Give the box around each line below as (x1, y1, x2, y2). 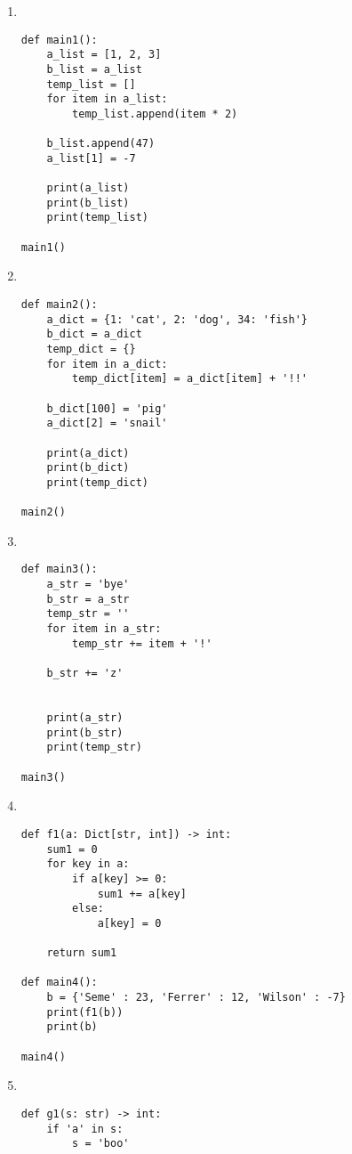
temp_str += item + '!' (72, 637, 212, 650)
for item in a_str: (46, 622, 162, 636)
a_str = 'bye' (46, 578, 130, 591)
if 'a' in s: (46, 1122, 124, 1135)
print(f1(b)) (46, 1005, 124, 1019)
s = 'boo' (72, 1137, 130, 1150)
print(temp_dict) (46, 475, 148, 489)
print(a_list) (46, 182, 130, 195)
